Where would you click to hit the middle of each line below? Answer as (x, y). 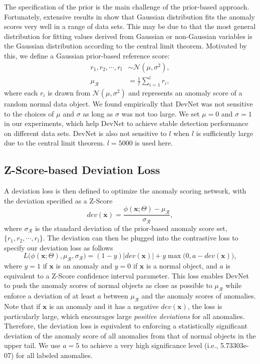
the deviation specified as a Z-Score (58, 200)
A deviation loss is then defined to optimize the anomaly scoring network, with (125, 191)
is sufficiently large (225, 133)
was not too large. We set (161, 113)
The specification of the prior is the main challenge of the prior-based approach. (127, 6)
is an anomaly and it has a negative (104, 306)
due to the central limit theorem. (55, 143)
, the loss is (205, 306)
